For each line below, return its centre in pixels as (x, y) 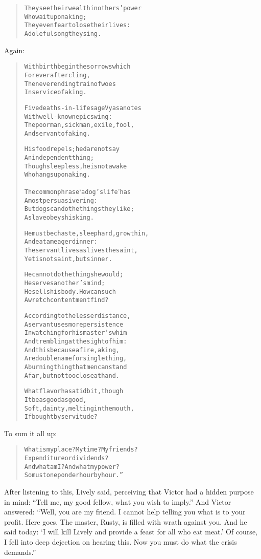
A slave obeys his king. (59, 218)
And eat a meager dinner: (61, 242)
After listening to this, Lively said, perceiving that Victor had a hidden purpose (129, 492)
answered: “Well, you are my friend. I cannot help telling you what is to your (125, 512)
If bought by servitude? (61, 417)
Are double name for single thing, (76, 359)
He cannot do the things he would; (74, 275)
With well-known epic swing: (68, 116)
